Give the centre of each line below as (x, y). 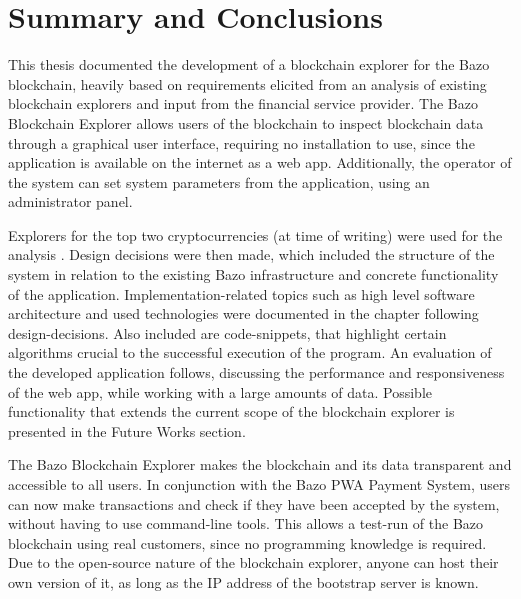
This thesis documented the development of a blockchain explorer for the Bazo (249, 64)
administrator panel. (70, 201)
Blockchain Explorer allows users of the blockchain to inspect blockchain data (246, 122)
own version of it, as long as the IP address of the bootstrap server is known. (243, 581)
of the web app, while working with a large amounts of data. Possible (220, 391)
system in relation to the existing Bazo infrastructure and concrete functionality (253, 274)
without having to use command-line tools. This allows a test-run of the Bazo (246, 523)
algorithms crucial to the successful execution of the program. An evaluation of (250, 352)
